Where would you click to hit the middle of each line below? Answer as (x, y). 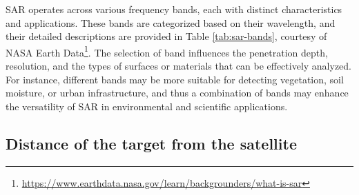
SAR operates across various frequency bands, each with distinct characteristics (174, 9)
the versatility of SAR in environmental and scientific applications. (147, 106)
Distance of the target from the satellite (151, 143)
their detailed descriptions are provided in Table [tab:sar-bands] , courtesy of (166, 36)
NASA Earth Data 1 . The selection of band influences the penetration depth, (167, 51)
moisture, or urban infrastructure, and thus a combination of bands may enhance (177, 93)
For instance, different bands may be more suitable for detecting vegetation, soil (175, 79)
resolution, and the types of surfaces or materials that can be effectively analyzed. (179, 66)
